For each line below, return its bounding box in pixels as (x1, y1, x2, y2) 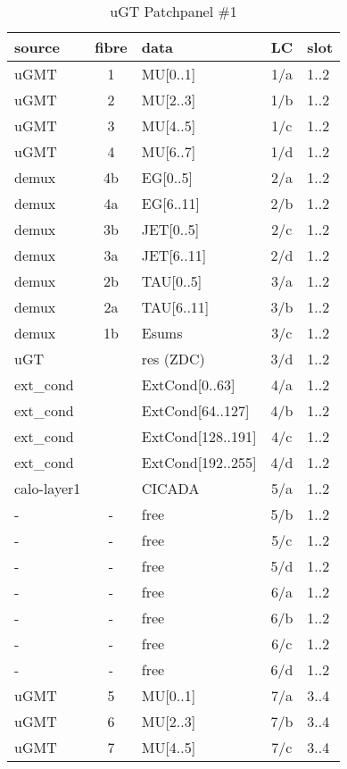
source (14, 37, 60, 57)
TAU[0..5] (141, 271, 202, 291)
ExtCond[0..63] (141, 374, 235, 395)
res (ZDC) (141, 348, 205, 369)
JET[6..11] (141, 245, 207, 265)
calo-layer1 (14, 478, 81, 498)
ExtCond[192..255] (141, 452, 257, 472)
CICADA (141, 478, 200, 498)
